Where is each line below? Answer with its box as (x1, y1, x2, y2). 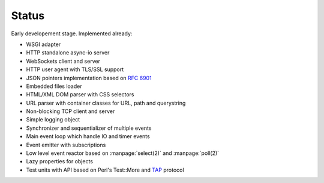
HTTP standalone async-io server (26, 49, 110, 56)
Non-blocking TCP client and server (26, 108, 115, 115)
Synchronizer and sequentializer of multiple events (26, 124, 152, 132)
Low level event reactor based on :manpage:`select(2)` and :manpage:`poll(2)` (26, 150, 219, 157)
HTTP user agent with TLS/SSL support (26, 66, 124, 73)
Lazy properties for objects (26, 158, 93, 165)
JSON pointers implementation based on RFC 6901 (26, 74, 152, 81)
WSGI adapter (26, 41, 61, 48)
